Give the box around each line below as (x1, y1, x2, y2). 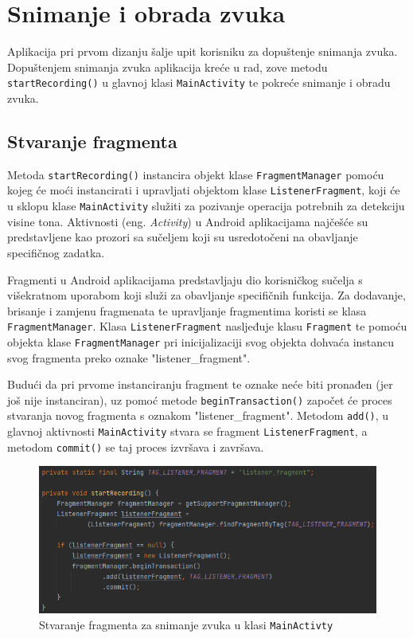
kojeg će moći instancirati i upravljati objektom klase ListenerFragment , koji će (7, 182, 400, 198)
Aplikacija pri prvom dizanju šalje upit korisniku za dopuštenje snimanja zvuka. (7, 43, 398, 60)
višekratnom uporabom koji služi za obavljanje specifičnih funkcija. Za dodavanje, (7, 287, 406, 303)
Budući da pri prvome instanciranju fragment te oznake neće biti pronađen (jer (7, 376, 393, 393)
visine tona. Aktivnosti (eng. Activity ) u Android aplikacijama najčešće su (7, 213, 368, 229)
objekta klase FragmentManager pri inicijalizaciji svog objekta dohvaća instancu (7, 333, 395, 350)
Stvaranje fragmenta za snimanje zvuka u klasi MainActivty (39, 616, 333, 632)
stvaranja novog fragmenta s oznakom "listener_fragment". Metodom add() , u (7, 407, 389, 424)
